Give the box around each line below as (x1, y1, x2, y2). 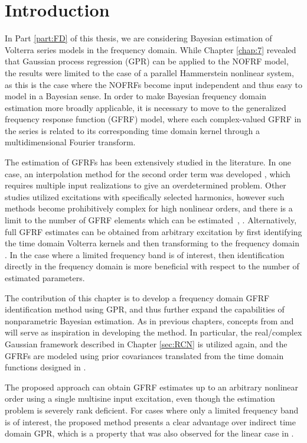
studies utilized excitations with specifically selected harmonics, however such (5, 190, 285, 203)
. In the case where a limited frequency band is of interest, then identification (5, 248, 285, 260)
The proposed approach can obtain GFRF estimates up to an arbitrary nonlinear (5, 380, 299, 393)
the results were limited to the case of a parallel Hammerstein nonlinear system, (5, 66, 294, 79)
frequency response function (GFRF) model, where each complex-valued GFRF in (5, 113, 302, 125)
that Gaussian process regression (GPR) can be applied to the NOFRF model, (5, 55, 289, 67)
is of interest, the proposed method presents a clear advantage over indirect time (5, 415, 296, 428)
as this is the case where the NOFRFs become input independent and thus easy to (5, 78, 302, 90)
